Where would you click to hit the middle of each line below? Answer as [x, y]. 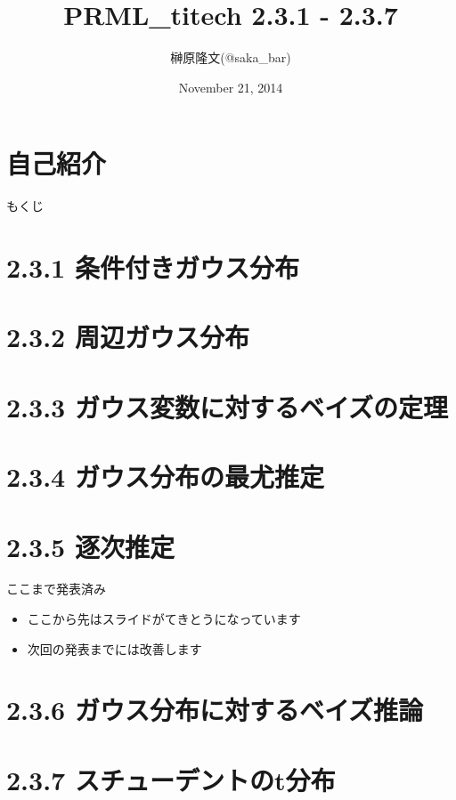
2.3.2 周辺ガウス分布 [128, 337]
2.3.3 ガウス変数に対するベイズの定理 [228, 406]
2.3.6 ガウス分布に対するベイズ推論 [215, 710]
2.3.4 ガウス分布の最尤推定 [165, 477]
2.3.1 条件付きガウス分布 [153, 267]
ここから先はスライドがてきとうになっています [164, 619]
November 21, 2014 [231, 87]
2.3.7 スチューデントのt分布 [171, 779]
